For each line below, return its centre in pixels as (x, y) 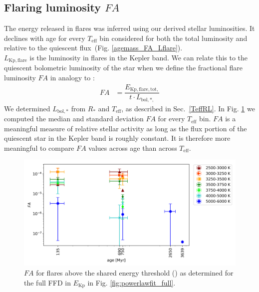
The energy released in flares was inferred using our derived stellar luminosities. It (129, 28)
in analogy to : (72, 78)
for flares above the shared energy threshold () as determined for (135, 273)
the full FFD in (47, 282)
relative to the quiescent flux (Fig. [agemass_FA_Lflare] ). (93, 48)
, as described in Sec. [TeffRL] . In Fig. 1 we (188, 108)
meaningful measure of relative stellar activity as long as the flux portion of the (126, 128)
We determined (27, 108)
